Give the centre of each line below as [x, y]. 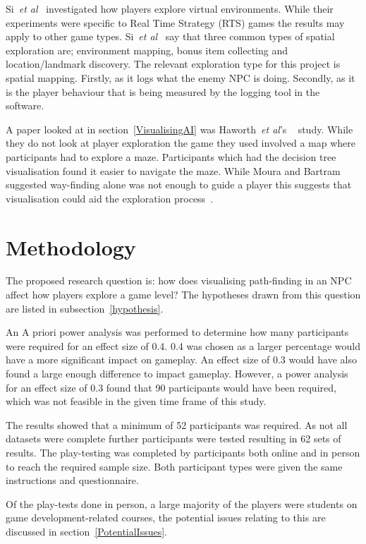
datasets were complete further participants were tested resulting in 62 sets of [173, 439]
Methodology [71, 247]
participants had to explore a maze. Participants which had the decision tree [171, 156]
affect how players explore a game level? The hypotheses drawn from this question [183, 295]
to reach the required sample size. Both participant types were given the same [174, 466]
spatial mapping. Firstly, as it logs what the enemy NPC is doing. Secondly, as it [181, 77]
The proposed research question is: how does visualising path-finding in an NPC [179, 280]
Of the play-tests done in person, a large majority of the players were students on [182, 503]
